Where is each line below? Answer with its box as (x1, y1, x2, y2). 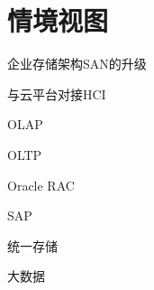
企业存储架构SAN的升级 (7, 54, 147, 73)
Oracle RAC (7, 175, 75, 194)
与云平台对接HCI (7, 84, 106, 103)
